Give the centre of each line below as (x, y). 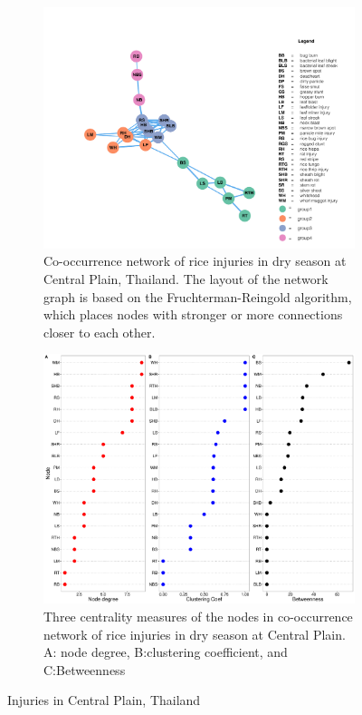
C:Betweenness (85, 669)
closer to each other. (100, 332)
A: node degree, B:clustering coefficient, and (166, 652)
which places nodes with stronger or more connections (193, 314)
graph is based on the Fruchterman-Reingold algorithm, (198, 296)
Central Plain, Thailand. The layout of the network (186, 278)
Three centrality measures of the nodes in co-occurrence (198, 616)
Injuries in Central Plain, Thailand (104, 700)
